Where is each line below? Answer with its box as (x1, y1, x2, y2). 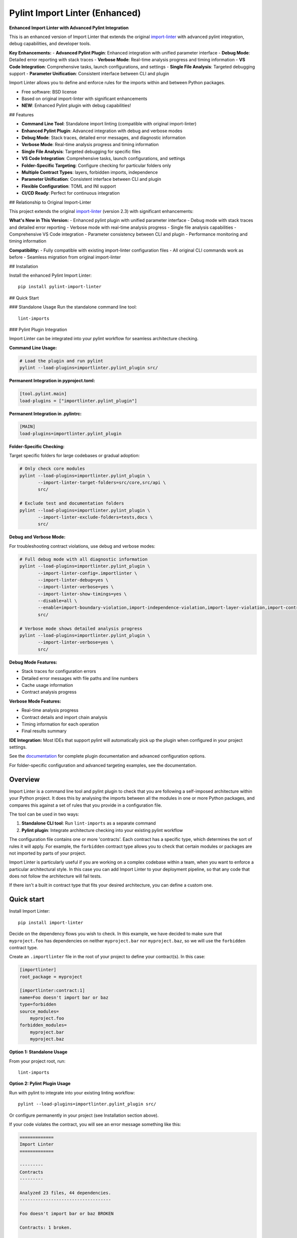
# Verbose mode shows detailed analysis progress (19, 625, 143, 631)
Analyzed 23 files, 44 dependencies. (19, 1190, 111, 1196)
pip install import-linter (18, 920, 84, 926)
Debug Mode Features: (9, 659, 57, 665)
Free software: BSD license (21, 89, 77, 95)
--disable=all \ (38, 598, 78, 604)
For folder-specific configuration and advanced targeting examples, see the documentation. (9, 762, 197, 768)
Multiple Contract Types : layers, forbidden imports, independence (21, 169, 158, 175)
